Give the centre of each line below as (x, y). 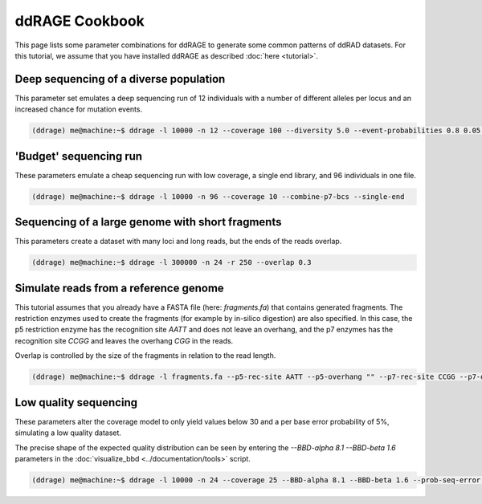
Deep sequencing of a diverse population (120, 79)
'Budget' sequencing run (79, 156)
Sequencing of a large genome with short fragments (148, 222)
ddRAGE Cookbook (80, 21)
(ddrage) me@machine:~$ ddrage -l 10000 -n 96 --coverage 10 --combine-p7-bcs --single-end (218, 196)
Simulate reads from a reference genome (119, 288)
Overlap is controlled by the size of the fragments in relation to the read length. (145, 356)
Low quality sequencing (76, 402)
